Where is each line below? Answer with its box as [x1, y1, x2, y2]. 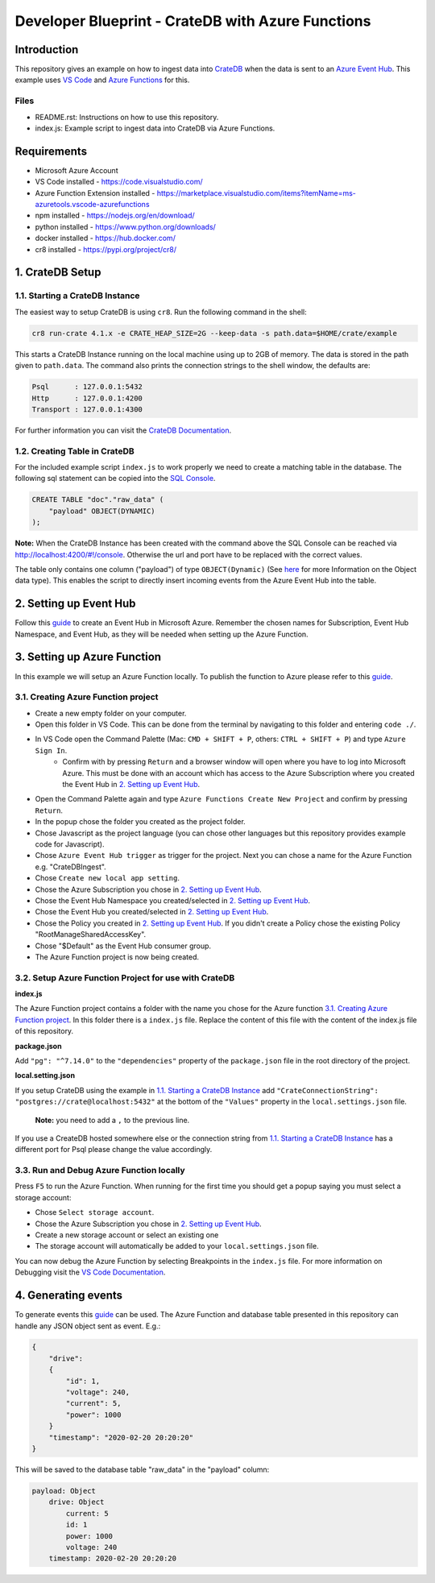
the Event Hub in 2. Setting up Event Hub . [62, 780, 201, 789]
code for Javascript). [35, 839, 105, 849]
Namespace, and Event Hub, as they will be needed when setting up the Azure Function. [14, 629, 309, 639]
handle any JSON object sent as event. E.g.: [14, 1321, 161, 1331]
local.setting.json [14, 1071, 76, 1080]
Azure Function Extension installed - [35, 188, 155, 197]
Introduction [14, 43, 79, 56]
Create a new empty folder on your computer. [35, 708, 187, 718]
